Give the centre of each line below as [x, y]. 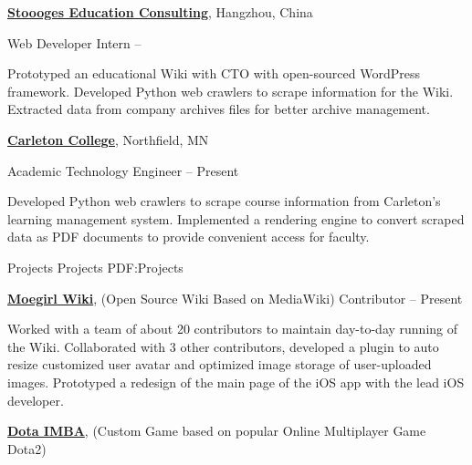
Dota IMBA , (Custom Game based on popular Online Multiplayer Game [217, 431]
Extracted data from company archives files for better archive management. [219, 109]
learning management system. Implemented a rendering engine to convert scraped [236, 218]
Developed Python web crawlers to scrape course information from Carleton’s [224, 201]
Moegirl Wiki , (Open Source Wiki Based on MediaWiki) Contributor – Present [235, 298]
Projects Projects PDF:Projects [95, 267]
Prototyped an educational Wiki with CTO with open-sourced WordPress [214, 73]
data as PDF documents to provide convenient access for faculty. [189, 237]
